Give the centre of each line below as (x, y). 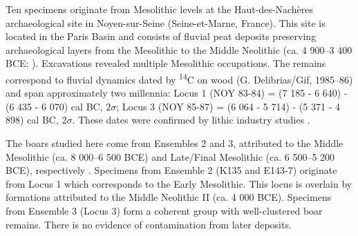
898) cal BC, (32, 120)
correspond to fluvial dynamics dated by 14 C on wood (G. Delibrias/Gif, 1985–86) (179, 78)
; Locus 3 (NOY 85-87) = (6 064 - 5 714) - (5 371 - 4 (228, 106)
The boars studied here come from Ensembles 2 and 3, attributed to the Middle (175, 143)
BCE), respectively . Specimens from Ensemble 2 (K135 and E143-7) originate (171, 170)
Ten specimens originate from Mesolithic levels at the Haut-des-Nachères (160, 9)
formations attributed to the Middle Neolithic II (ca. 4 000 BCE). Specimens (169, 197)
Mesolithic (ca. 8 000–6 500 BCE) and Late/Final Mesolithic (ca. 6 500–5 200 (170, 156)
